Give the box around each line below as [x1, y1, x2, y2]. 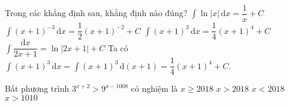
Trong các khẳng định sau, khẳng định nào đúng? [5, 7, 188, 19]
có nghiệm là [131, 82, 178, 95]
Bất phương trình [5, 82, 70, 95]
